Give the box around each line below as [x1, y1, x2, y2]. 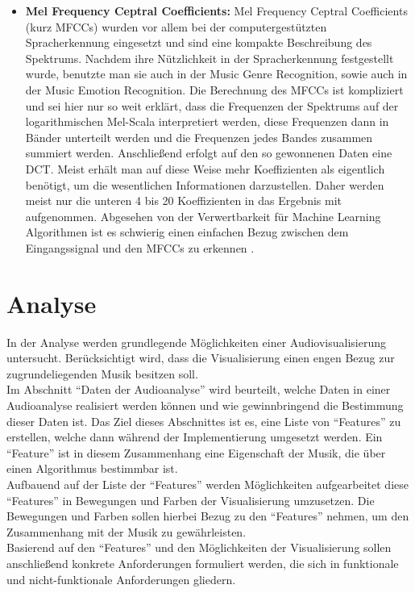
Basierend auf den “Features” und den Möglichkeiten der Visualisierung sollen [6, 539, 392, 556]
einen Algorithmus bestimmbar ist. [6, 460, 178, 477]
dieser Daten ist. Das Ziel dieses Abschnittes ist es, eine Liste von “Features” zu [6, 412, 401, 429]
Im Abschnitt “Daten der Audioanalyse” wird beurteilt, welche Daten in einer [6, 381, 391, 398]
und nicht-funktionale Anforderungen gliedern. [6, 570, 236, 587]
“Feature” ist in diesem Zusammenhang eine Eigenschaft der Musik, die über [6, 444, 386, 461]
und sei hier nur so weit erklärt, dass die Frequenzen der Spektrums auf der [25, 97, 399, 114]
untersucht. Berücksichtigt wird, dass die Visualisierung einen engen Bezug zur [6, 349, 395, 366]
